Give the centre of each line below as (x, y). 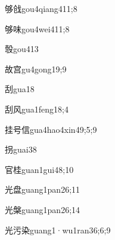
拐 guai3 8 (21, 149)
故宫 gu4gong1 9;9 (36, 69)
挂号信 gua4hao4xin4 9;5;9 (51, 129)
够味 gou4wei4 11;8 (37, 28)
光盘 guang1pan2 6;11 (43, 189)
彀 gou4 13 (22, 49)
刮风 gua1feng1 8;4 (37, 109)
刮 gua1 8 (20, 89)
